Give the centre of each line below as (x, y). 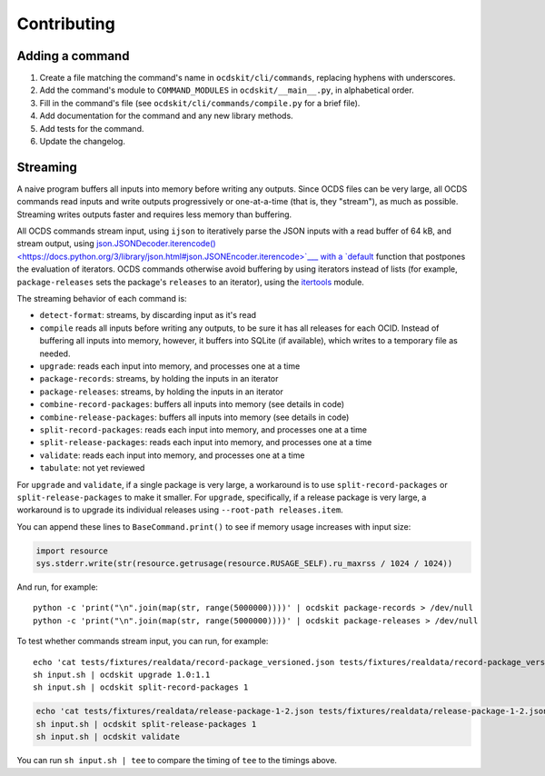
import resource (72, 551)
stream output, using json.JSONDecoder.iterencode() (117, 244)
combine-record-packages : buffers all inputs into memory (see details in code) (192, 404)
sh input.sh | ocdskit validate (108, 737)
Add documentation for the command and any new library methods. (167, 116)
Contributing (66, 24)
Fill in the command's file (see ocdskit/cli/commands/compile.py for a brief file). (200, 103)
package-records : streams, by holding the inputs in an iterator (159, 379)
